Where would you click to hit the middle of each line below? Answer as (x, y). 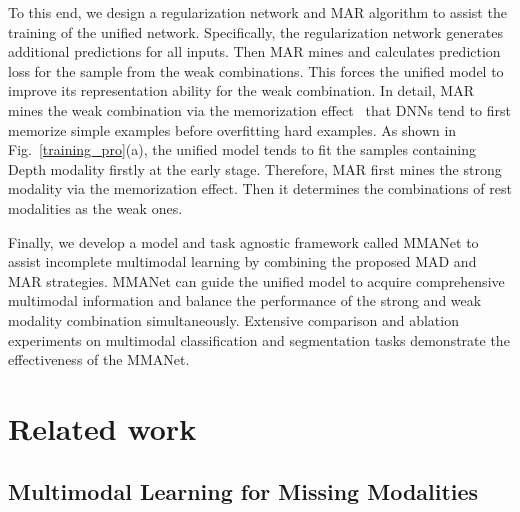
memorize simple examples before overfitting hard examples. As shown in (232, 129)
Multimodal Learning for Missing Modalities (243, 491)
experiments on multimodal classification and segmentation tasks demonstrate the (259, 339)
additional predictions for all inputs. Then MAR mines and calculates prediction (254, 51)
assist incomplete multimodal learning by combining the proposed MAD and (242, 261)
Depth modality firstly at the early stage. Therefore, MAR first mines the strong (255, 168)
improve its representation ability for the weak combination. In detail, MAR (241, 90)
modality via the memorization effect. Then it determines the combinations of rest (260, 188)
